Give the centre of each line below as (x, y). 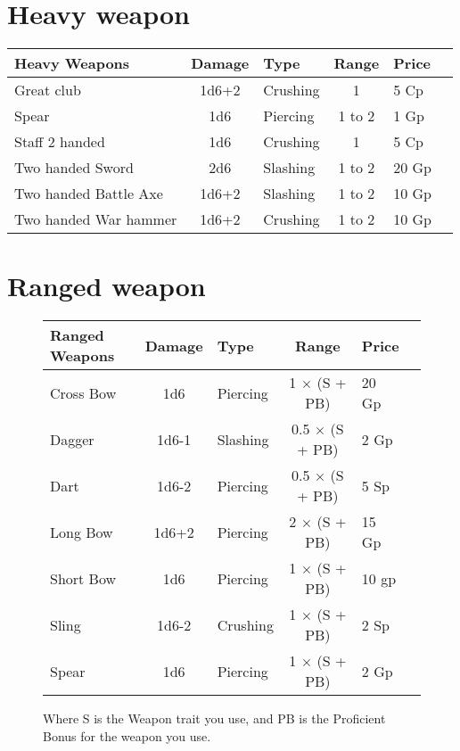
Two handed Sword (74, 168)
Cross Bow (83, 392)
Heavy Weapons (72, 63)
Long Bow (82, 532)
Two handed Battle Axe (89, 194)
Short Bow (83, 578)
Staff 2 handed (60, 142)
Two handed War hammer (96, 219)
